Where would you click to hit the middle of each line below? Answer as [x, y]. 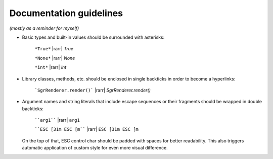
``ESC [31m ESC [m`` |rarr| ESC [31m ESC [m [86, 129]
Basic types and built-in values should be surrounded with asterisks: [93, 37]
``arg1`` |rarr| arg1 [57, 120]
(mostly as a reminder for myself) [44, 28]
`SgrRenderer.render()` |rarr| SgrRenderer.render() [93, 90]
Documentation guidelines [66, 13]
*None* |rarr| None [55, 58]
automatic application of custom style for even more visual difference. [95, 148]
